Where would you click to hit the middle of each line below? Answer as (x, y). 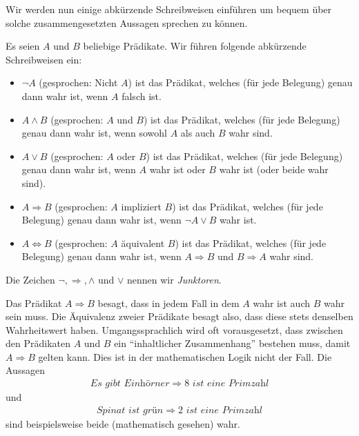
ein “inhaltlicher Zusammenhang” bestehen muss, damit (232, 343)
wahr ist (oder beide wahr (274, 169)
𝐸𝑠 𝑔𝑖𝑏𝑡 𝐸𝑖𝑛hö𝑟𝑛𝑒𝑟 (130, 384)
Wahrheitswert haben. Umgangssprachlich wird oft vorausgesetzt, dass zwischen (174, 329)
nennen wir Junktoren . (174, 279)
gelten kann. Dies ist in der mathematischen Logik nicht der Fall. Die (185, 356)
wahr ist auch (281, 303)
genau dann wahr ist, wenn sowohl (94, 133)
